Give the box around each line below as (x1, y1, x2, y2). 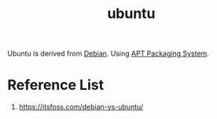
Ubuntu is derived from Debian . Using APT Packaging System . (7, 49, 209, 59)
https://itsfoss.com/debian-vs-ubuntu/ (18, 103, 144, 112)
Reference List (7, 76, 104, 94)
